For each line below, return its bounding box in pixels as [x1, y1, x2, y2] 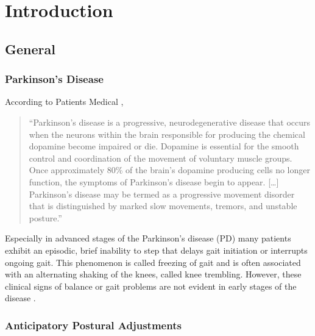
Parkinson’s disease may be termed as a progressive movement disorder [29, 187, 295, 200]
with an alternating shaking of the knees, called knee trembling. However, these [5, 268, 302, 281]
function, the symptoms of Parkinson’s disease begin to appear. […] [29, 175, 279, 188]
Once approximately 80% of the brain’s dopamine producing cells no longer [29, 163, 310, 176]
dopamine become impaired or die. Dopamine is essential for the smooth [29, 140, 299, 152]
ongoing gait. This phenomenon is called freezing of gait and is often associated [5, 256, 301, 268]
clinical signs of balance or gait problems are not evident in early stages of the [5, 279, 297, 292]
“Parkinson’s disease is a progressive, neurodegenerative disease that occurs [29, 115, 311, 128]
